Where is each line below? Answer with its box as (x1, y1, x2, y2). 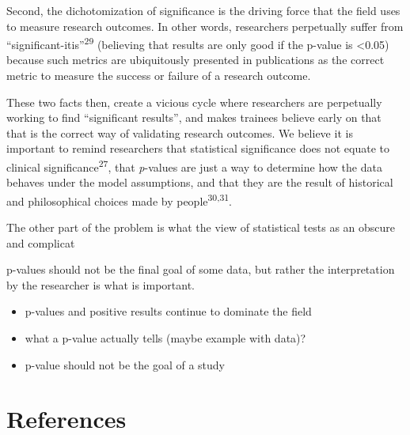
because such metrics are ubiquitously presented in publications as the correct (6, 51, 385, 68)
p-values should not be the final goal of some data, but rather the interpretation (6, 261, 395, 278)
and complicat (6, 234, 75, 251)
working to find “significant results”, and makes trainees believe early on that (6, 109, 382, 126)
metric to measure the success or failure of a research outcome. (6, 67, 311, 84)
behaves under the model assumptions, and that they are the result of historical (6, 174, 393, 191)
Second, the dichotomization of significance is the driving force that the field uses (6, 2, 401, 18)
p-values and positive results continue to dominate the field (25, 303, 312, 320)
